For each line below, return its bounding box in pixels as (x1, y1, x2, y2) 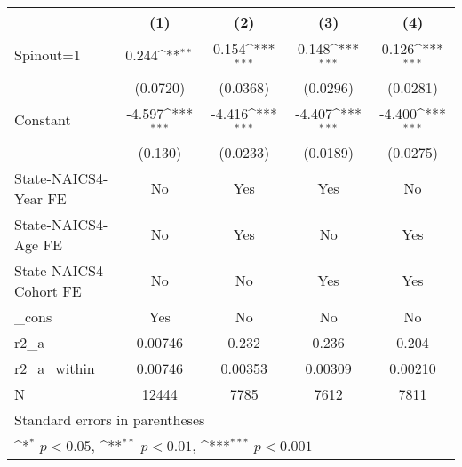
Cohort (14, 280, 58, 301)
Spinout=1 (14, 44, 81, 66)
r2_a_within (14, 357, 95, 378)
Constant (14, 109, 71, 131)
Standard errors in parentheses (14, 408, 205, 430)
